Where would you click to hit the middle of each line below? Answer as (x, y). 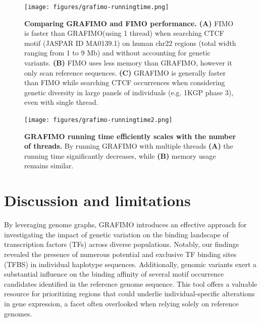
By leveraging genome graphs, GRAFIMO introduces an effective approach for (125, 224)
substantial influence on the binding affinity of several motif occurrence (114, 274)
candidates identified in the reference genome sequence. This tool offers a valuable (131, 283)
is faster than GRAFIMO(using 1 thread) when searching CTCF (124, 33)
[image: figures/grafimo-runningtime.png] (97, 7)
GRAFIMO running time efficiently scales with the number (130, 136)
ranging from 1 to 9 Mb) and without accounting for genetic (117, 53)
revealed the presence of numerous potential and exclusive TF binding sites (120, 254)
